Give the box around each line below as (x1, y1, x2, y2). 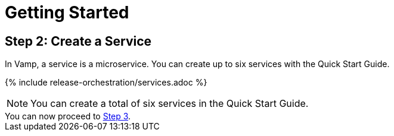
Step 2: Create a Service (5, 33, 152, 49)
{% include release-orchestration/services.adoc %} (5, 77, 207, 88)
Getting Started (5, 2, 129, 23)
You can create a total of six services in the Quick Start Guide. (30, 97, 309, 110)
